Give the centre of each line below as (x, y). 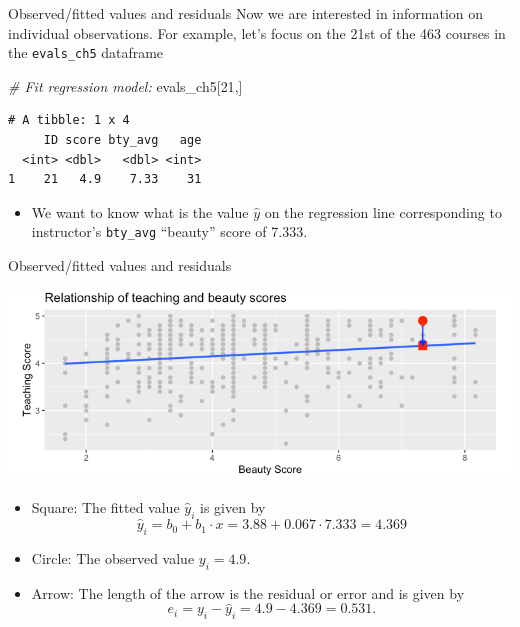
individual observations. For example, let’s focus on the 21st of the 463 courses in (257, 32)
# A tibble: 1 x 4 (69, 120)
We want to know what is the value (140, 211)
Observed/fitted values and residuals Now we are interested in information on (246, 13)
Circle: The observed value (113, 557)
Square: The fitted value (105, 507)
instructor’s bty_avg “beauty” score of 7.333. (169, 231)
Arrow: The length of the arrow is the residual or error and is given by (248, 592)
